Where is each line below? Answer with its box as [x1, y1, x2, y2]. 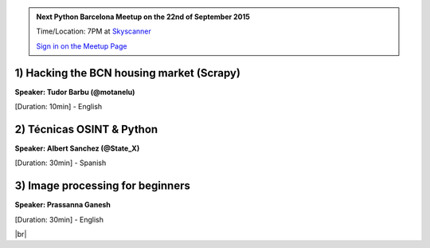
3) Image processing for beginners [14, 179, 190, 193]
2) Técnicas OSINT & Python [14, 122, 158, 136]
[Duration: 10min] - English [14, 102, 103, 112]
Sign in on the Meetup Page [36, 41, 127, 51]
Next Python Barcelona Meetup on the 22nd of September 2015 [36, 12, 251, 22]
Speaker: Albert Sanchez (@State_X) [14, 144, 140, 153]
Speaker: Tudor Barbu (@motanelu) [14, 87, 135, 96]
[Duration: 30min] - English [14, 215, 104, 224]
